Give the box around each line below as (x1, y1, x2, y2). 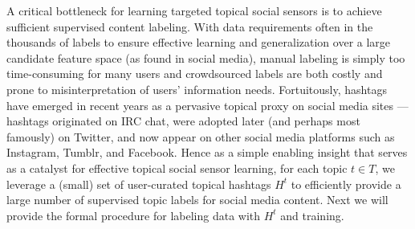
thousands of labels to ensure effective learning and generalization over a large (6, 34, 391, 51)
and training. (280, 207, 344, 223)
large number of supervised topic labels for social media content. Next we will (6, 191, 389, 208)
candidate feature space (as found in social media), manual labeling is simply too (6, 49, 405, 66)
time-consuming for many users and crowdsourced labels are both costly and (6, 65, 383, 82)
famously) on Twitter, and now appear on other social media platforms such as (6, 128, 395, 145)
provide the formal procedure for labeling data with (6, 207, 261, 223)
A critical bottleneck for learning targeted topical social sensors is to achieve (6, 2, 382, 18)
